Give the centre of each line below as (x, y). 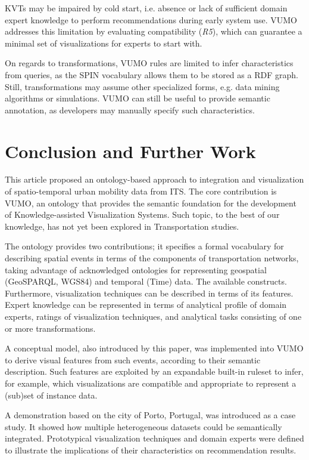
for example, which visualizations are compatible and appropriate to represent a (151, 383)
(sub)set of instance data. (51, 395)
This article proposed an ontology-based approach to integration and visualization (154, 179)
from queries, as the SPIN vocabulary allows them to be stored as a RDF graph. (152, 74)
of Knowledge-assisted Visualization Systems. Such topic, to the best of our (142, 214)
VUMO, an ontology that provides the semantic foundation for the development (151, 203)
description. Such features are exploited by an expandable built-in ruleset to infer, (154, 371)
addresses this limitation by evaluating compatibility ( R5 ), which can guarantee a (154, 31)
